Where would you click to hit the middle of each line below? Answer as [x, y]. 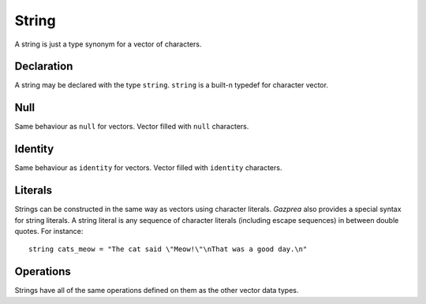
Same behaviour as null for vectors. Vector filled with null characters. [132, 127]
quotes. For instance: [49, 231]
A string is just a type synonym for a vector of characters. [108, 44]
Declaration [44, 67]
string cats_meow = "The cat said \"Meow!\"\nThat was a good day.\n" [168, 249]
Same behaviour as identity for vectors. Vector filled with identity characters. [148, 168]
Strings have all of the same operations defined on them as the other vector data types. [157, 291]
